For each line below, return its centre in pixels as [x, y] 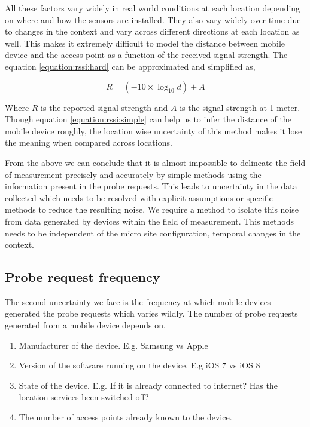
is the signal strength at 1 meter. [240, 107]
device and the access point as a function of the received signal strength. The [146, 55]
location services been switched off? [84, 397]
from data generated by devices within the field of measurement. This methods [150, 221]
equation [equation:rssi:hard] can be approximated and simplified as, [130, 66]
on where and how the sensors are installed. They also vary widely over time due [153, 19]
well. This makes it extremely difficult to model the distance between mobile [145, 43]
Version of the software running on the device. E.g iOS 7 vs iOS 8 [139, 365]
